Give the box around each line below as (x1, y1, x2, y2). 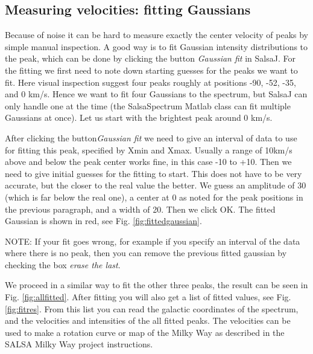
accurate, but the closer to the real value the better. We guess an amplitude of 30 (5, 179, 306, 191)
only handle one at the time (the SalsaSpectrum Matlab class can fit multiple (5, 99, 291, 112)
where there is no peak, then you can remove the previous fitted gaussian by (5, 246, 287, 259)
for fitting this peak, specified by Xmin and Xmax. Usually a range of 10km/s (5, 143, 292, 156)
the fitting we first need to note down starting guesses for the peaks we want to (5, 63, 298, 76)
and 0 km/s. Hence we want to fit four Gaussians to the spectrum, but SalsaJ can (5, 88, 308, 100)
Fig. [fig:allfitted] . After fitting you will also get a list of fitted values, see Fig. (5, 291, 291, 303)
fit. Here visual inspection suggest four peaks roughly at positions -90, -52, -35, (5, 76, 296, 88)
